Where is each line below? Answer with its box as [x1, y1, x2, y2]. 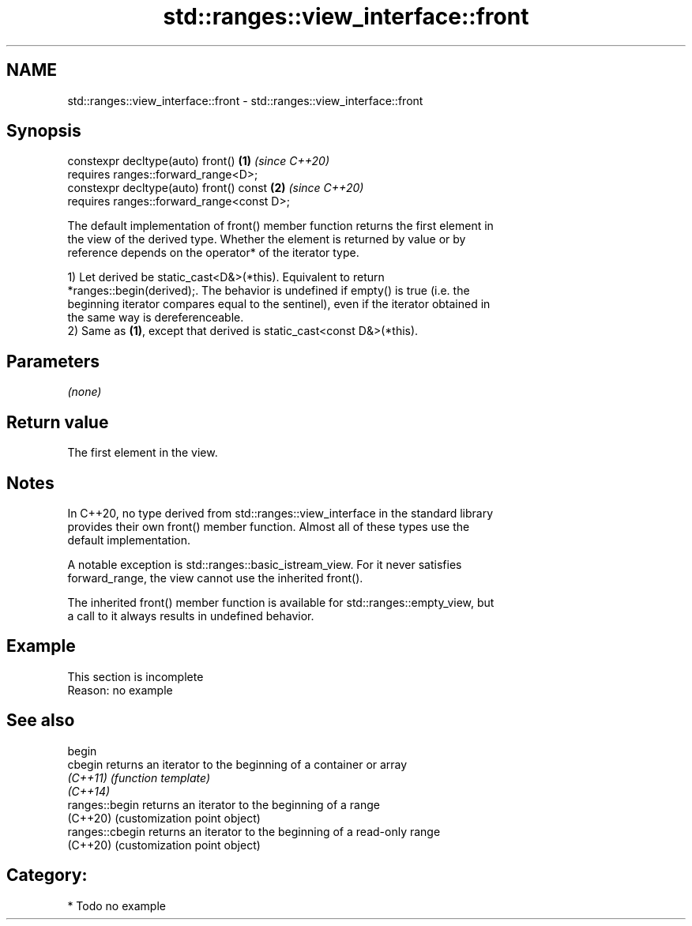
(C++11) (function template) [67, 770, 211, 785]
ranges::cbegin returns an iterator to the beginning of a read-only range [67, 824, 441, 838]
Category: [6, 865, 88, 886]
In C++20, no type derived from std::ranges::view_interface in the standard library [67, 506, 494, 520]
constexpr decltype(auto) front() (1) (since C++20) [67, 154, 329, 168]
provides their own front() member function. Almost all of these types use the [67, 519, 470, 533]
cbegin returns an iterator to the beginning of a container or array [67, 757, 408, 771]
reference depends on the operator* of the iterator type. [67, 246, 359, 260]
